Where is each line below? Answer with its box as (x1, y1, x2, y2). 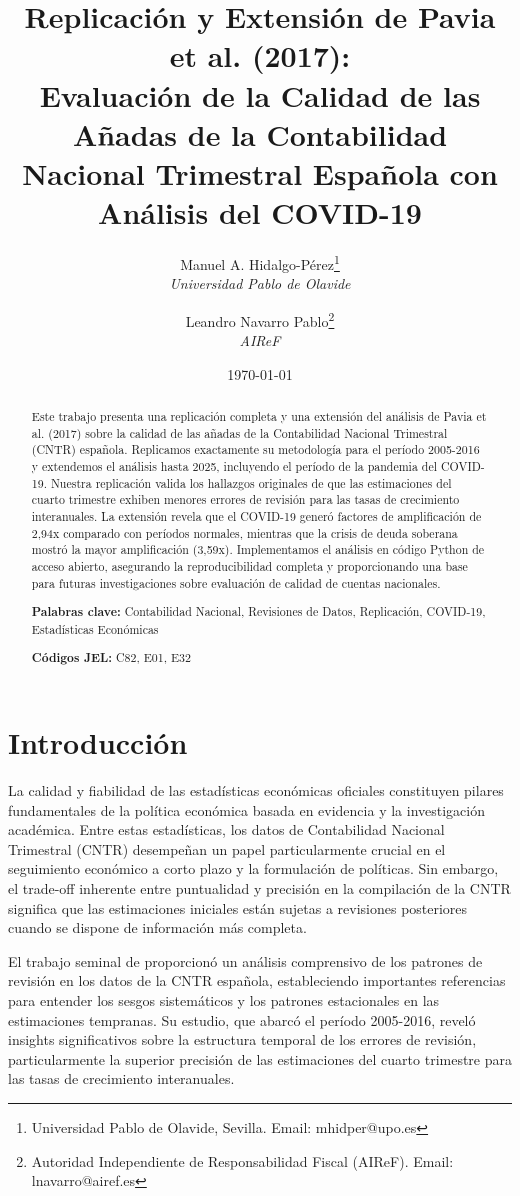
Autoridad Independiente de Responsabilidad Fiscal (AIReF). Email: (31, 1150, 454, 1171)
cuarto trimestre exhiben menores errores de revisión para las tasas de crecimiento (31, 491, 460, 508)
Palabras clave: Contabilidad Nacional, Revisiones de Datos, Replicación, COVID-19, (31, 603, 486, 621)
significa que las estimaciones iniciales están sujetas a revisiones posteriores (8, 897, 468, 918)
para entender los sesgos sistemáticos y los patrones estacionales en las (8, 989, 440, 1010)
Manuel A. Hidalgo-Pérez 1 (180, 251, 340, 274)
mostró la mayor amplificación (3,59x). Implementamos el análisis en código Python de (31, 541, 485, 558)
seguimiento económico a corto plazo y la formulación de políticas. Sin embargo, (8, 858, 499, 879)
